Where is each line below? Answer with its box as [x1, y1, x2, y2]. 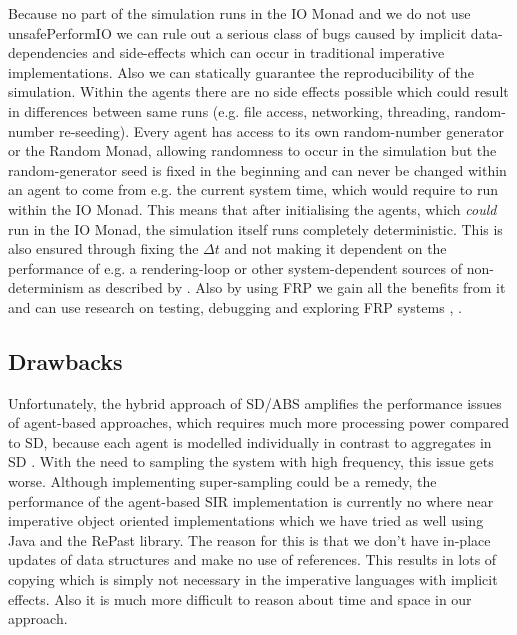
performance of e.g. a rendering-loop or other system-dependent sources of [8, 257, 463, 278]
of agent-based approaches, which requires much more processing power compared [8, 412, 510, 433]
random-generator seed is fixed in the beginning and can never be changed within [8, 159, 507, 180]
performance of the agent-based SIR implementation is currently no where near [8, 490, 494, 511]
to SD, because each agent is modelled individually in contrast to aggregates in [8, 431, 492, 452]
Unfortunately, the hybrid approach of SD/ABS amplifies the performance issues [8, 392, 502, 413]
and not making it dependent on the [224, 238, 447, 259]
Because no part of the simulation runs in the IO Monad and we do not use [8, 3, 471, 23]
